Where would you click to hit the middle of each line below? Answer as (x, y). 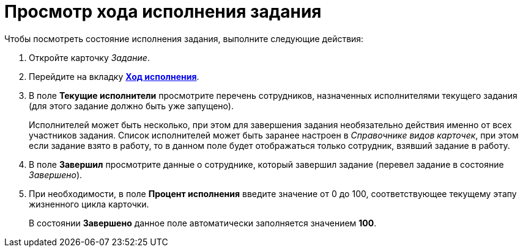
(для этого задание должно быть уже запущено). (131, 106)
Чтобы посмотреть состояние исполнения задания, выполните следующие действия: (184, 38)
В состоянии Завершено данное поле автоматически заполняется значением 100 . (203, 223)
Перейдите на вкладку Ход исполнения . (114, 76)
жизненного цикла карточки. (89, 204)
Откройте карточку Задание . (89, 57)
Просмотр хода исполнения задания (163, 12)
